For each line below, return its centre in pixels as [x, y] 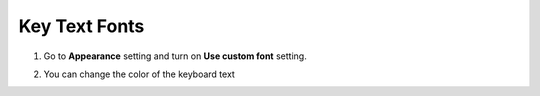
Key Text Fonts [81, 26]
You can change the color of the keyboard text [139, 74]
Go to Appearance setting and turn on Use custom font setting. [175, 56]
